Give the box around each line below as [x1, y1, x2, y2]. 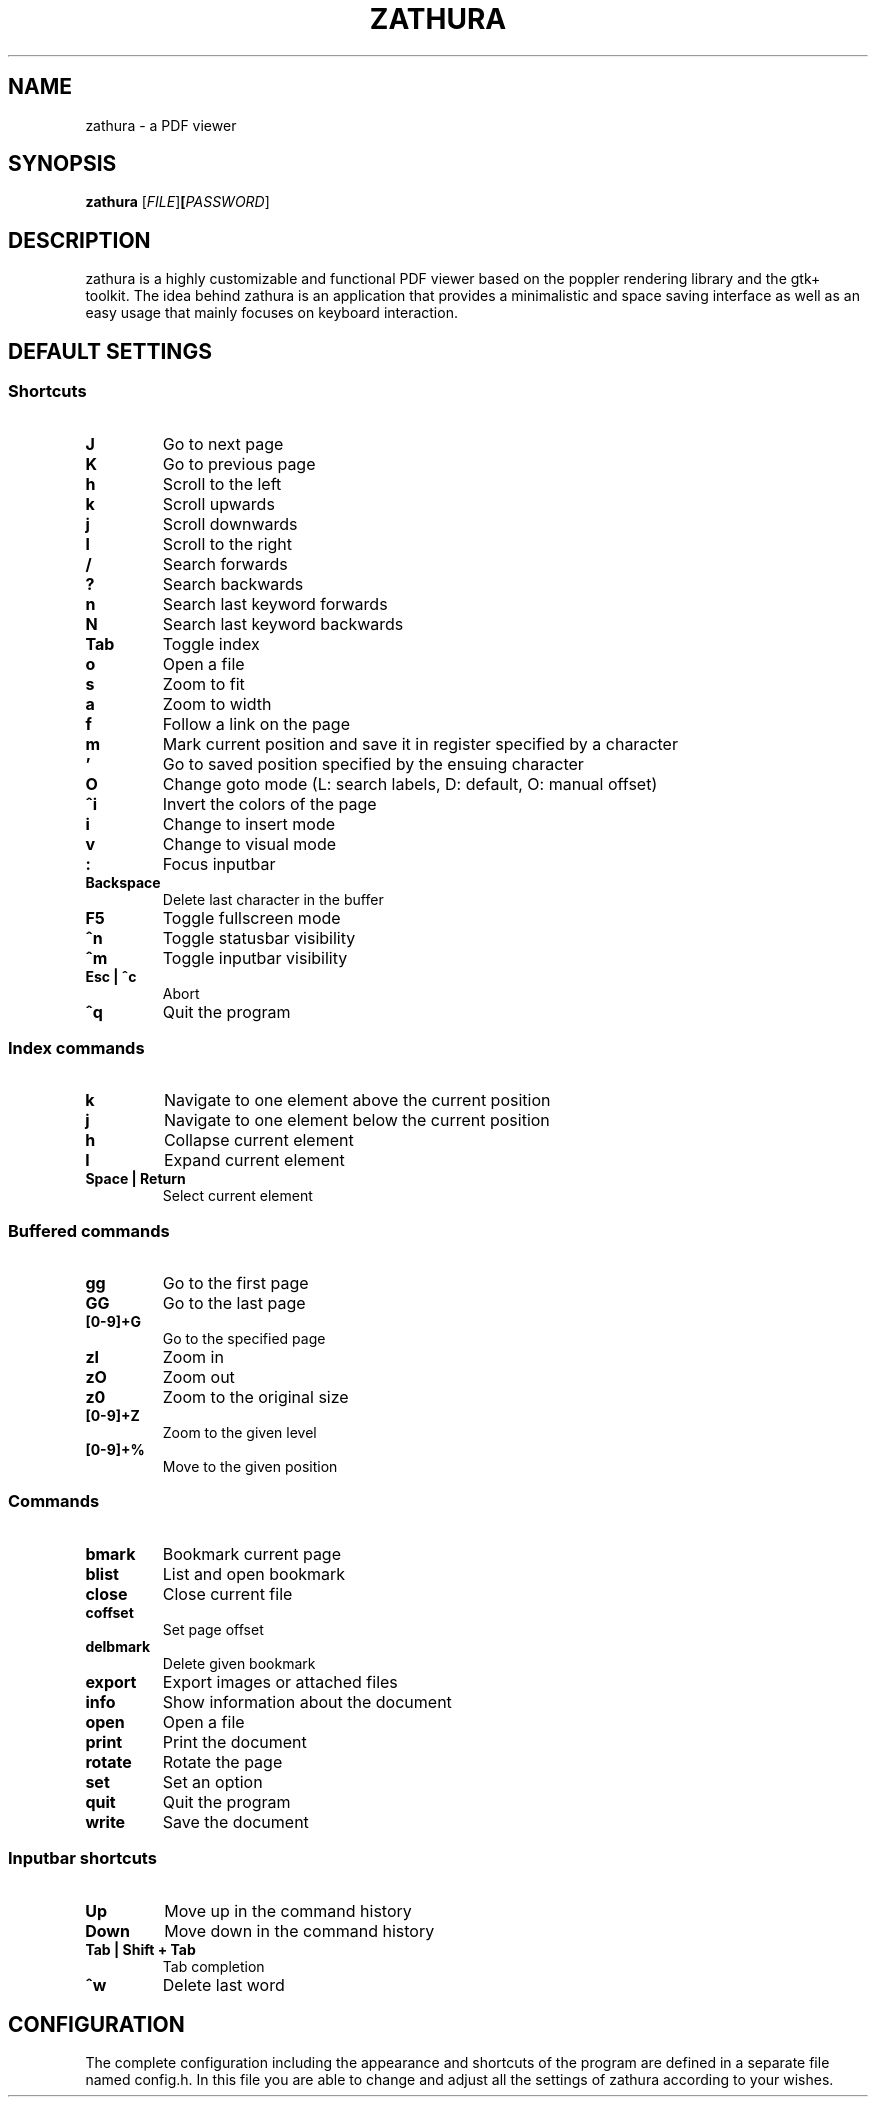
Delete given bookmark [162, 1654, 316, 1672]
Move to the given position [162, 1458, 338, 1475]
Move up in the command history [164, 1900, 412, 1921]
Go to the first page [162, 1273, 309, 1293]
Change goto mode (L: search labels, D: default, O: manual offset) [162, 773, 658, 794]
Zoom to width [162, 693, 272, 714]
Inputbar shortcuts [8, 1848, 157, 1869]
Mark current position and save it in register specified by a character [162, 733, 678, 754]
